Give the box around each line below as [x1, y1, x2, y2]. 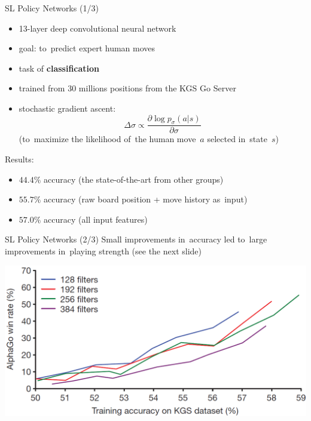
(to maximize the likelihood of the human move [19, 133, 196, 145]
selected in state [207, 133, 267, 145]
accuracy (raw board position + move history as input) [44, 193, 248, 205]
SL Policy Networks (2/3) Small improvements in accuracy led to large [5, 233, 267, 245]
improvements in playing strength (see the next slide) [5, 244, 202, 257]
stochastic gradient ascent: [19, 102, 116, 114]
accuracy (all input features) [44, 213, 148, 225]
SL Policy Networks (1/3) [5, 2, 99, 14]
